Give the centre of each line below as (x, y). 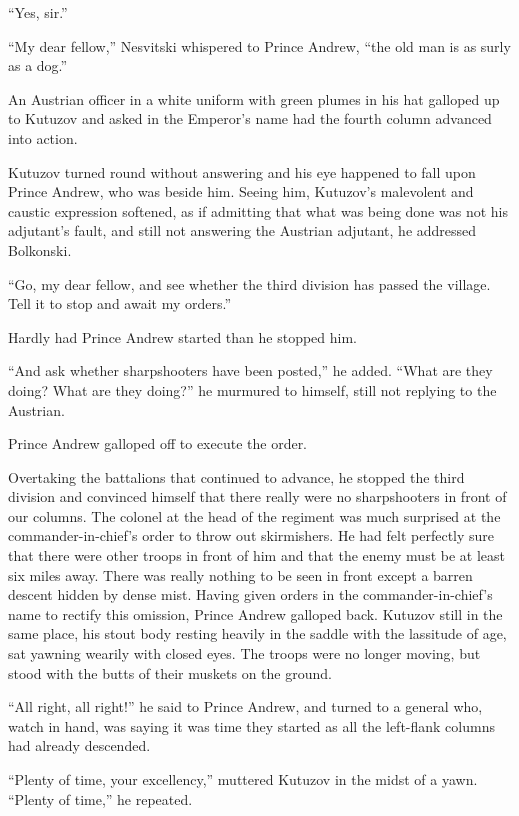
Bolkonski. (40, 249)
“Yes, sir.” (38, 12)
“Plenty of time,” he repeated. (100, 798)
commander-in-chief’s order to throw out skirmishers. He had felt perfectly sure (251, 535)
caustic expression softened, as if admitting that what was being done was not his (258, 210)
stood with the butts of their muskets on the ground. (170, 672)
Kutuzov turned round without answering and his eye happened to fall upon (242, 171)
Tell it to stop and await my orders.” (120, 303)
